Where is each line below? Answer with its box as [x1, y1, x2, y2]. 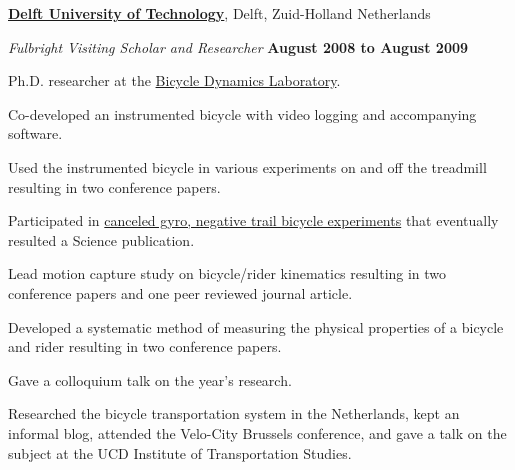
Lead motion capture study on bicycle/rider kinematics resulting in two [8, 263, 447, 284]
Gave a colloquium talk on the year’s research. [8, 369, 292, 390]
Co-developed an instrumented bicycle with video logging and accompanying [8, 103, 477, 124]
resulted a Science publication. [8, 229, 195, 250]
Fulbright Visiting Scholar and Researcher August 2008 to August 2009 [8, 36, 469, 57]
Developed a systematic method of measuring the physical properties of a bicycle [8, 316, 504, 337]
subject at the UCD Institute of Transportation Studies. [8, 442, 352, 463]
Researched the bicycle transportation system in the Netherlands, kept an [8, 403, 460, 424]
